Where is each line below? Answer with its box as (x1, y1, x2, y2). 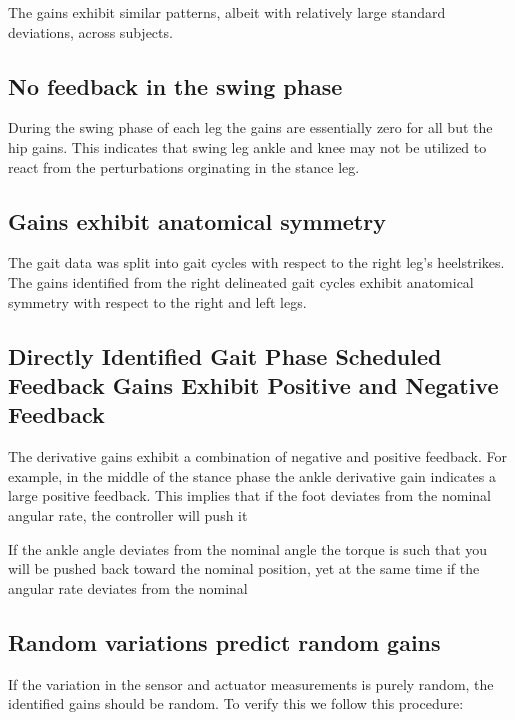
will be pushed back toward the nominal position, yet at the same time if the (8, 558, 480, 579)
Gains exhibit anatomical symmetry (8, 205, 386, 236)
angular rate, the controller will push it (8, 504, 248, 525)
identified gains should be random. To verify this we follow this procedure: (8, 693, 464, 714)
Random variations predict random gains (8, 626, 441, 657)
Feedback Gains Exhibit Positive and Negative (8, 369, 499, 400)
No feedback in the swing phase (8, 70, 343, 101)
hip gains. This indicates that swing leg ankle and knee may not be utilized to (8, 136, 487, 157)
